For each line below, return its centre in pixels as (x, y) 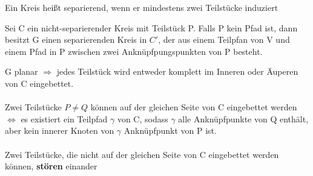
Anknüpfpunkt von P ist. (170, 130)
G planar (21, 71)
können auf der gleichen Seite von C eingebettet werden (194, 107)
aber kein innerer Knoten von (60, 130)
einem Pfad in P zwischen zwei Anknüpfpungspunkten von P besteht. (134, 51)
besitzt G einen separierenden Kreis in (76, 39)
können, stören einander (51, 166)
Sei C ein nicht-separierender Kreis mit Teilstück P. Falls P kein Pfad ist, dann (151, 27)
